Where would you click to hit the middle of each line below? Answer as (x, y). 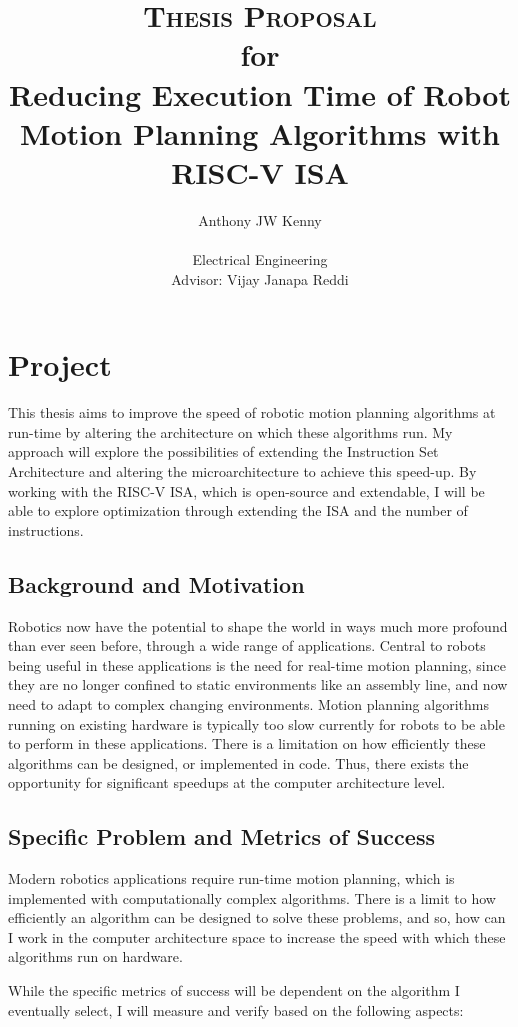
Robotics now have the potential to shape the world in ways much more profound (258, 625)
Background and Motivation (156, 583)
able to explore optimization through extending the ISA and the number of (238, 510)
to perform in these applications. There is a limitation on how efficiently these (247, 743)
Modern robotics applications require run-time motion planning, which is (231, 878)
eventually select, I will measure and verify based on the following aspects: (236, 1009)
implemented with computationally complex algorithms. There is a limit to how (252, 897)
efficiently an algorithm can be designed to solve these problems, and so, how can (257, 917)
